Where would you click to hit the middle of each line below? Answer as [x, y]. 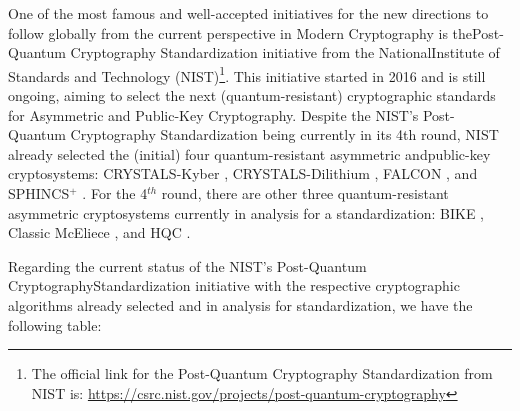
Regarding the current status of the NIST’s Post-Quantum [187, 265]
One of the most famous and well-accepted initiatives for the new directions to [248, 13]
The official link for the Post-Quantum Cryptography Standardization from [262, 373]
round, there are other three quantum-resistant [305, 193]
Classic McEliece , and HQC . [99, 232]
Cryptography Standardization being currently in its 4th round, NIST [284, 134]
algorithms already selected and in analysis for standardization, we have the [240, 304]
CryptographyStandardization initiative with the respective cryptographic [234, 285]
